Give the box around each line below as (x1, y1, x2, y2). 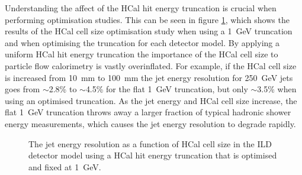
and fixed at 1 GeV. (28, 160, 101, 173)
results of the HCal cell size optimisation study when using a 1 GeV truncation (5, 25, 293, 37)
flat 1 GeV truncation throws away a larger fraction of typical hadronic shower (5, 106, 291, 118)
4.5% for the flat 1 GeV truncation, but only (85, 83, 248, 95)
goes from (5, 83, 40, 95)
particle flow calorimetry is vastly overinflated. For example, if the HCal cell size (5, 59, 297, 72)
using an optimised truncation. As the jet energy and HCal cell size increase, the (5, 94, 297, 106)
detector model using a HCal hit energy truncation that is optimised (28, 149, 277, 161)
